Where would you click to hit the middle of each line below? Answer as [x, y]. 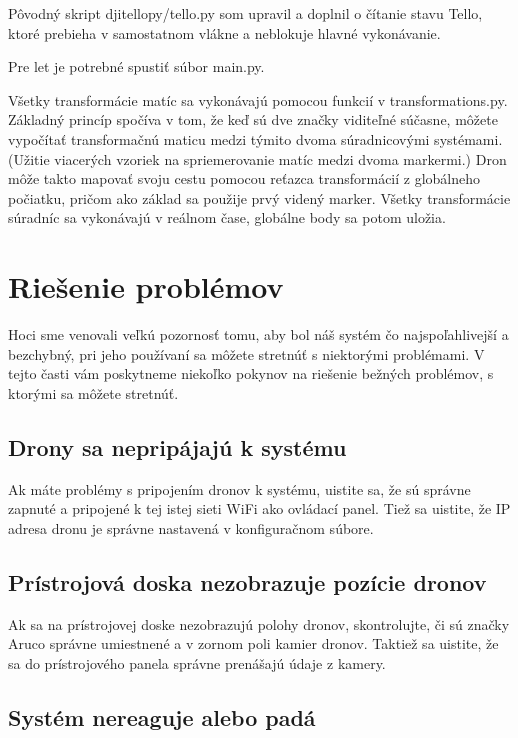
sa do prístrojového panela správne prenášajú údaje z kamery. [197, 662]
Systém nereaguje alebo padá [162, 716]
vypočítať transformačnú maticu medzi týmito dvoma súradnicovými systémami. [255, 138]
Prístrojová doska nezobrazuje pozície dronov [247, 581]
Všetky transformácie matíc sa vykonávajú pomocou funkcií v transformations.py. [258, 99]
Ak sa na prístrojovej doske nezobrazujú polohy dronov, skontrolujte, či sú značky [259, 623]
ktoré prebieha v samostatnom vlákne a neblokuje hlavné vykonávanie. [224, 32]
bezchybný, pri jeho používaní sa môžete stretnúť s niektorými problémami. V [246, 353]
